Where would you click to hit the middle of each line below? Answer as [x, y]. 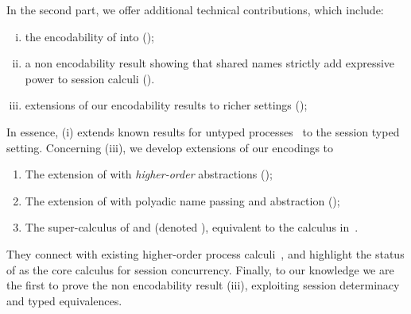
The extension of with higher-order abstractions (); [149, 174]
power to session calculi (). [90, 78]
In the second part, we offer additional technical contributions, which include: [195, 10]
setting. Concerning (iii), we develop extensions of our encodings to [170, 147]
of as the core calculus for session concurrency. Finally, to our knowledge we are [200, 269]
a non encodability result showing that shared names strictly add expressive [210, 63]
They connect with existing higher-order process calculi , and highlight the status [205, 253]
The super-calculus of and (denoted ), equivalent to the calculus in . [192, 227]
